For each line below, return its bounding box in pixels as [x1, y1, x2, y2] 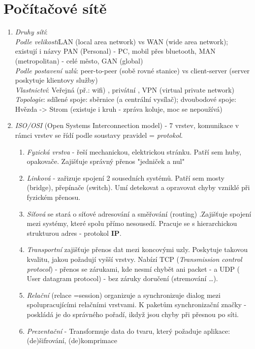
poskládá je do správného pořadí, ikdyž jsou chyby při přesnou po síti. [27, 309, 239, 319]
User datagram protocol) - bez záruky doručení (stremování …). [27, 273, 218, 284]
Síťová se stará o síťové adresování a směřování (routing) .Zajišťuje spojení [27, 208, 252, 219]
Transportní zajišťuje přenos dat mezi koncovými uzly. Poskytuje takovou [27, 244, 248, 254]
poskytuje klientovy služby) [15, 75, 98, 85]
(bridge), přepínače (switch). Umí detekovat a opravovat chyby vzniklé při [27, 182, 250, 192]
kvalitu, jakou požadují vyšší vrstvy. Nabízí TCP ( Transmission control [27, 254, 242, 264]
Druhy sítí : [15, 27, 48, 37]
